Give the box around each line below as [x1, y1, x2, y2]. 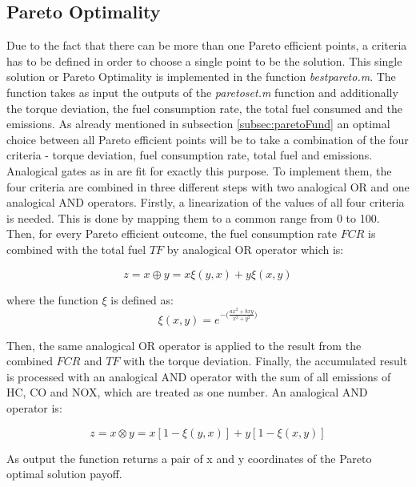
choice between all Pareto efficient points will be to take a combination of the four [6, 131, 409, 147]
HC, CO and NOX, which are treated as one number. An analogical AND [6, 384, 368, 400]
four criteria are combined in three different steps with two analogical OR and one [6, 178, 410, 195]
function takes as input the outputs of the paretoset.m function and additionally [6, 83, 398, 100]
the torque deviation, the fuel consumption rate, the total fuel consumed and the [6, 99, 402, 116]
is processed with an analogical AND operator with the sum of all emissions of [6, 368, 391, 384]
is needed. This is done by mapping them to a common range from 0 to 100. [6, 209, 380, 226]
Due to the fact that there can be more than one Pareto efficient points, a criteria [6, 37, 407, 54]
